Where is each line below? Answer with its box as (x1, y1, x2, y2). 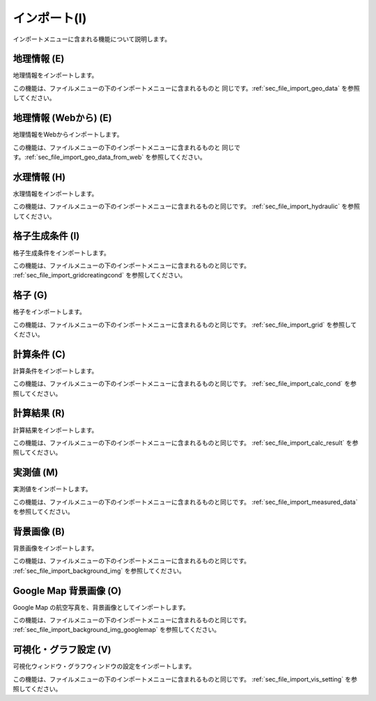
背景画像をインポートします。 (13, 544, 98, 552)
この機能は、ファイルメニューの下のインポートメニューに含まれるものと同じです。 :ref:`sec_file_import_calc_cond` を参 (13, 380, 357, 388)
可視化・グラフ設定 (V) (13, 644, 111, 656)
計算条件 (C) (13, 348, 66, 360)
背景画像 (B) (13, 525, 65, 537)
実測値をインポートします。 (13, 485, 92, 493)
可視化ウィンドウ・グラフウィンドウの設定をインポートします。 (13, 662, 196, 670)
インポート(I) (13, 10, 87, 26)
